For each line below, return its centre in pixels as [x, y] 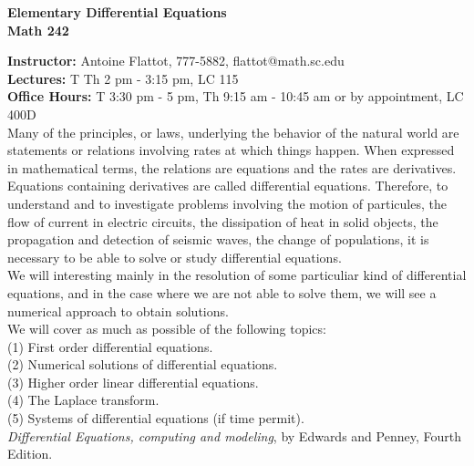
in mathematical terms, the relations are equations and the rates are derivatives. [232, 167]
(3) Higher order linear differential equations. [133, 382]
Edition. [30, 454]
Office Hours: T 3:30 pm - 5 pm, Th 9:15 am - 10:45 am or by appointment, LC [236, 96]
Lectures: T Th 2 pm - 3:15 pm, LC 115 [123, 78]
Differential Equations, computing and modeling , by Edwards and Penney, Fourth [234, 435]
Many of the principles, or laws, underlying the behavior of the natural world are [233, 132]
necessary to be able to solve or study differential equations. [175, 257]
